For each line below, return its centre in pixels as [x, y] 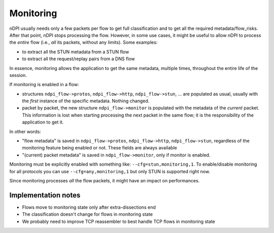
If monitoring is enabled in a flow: [44, 85]
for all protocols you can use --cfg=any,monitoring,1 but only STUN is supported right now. [110, 171]
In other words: [25, 131]
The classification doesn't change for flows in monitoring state [88, 214]
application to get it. [43, 122]
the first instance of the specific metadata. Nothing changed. [86, 101]
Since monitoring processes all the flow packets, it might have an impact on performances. [105, 180]
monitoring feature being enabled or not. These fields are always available [99, 148]
